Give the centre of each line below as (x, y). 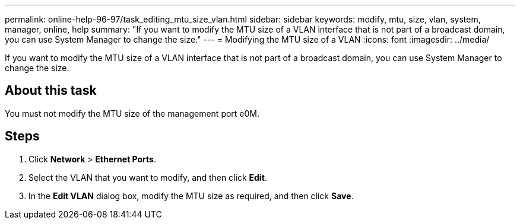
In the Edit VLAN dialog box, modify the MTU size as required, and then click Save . (191, 196)
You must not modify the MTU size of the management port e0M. (132, 113)
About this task (51, 91)
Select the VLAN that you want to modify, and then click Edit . (148, 177)
